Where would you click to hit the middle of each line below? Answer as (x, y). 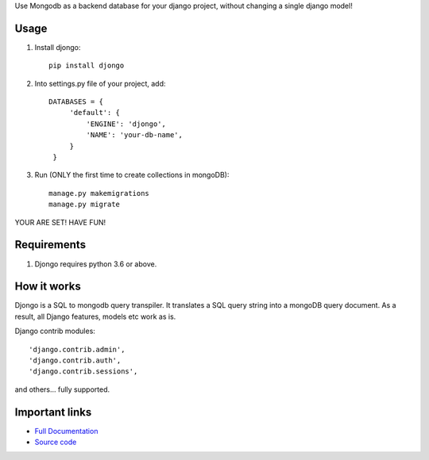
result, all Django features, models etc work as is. (95, 316)
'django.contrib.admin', (77, 349)
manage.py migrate (85, 205)
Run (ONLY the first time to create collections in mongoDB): (132, 175)
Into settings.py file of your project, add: (100, 83)
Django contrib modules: (55, 331)
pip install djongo (87, 66)
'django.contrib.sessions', (83, 372)
